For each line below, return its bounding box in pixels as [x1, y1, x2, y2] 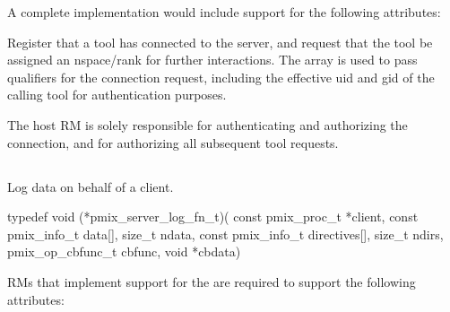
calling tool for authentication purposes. [7, 85, 227, 104]
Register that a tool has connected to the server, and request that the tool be [7, 32, 433, 51]
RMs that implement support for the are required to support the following [7, 272, 416, 290]
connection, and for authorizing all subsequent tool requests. [7, 133, 339, 152]
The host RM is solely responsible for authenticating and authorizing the [7, 115, 408, 134]
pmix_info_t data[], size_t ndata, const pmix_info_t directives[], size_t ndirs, [7, 224, 444, 243]
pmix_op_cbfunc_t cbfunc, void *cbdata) [7, 242, 241, 261]
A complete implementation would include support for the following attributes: [7, 3, 441, 21]
